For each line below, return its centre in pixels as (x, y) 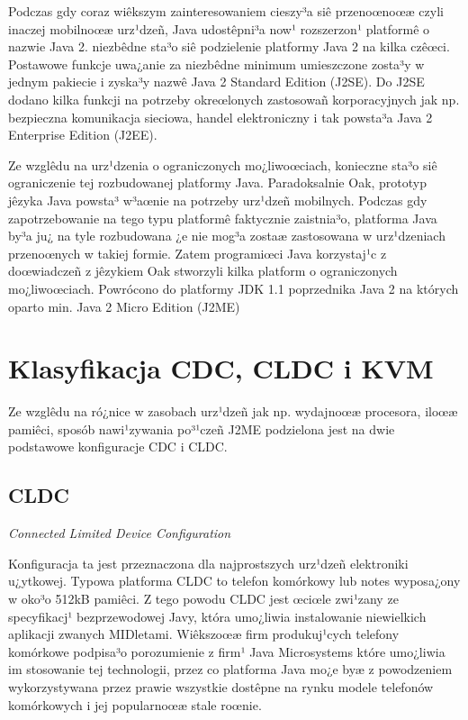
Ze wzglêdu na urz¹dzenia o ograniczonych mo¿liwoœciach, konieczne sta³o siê (223, 164)
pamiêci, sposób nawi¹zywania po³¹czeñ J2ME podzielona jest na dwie (202, 428)
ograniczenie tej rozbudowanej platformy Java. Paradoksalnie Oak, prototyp (218, 182)
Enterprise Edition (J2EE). (83, 135)
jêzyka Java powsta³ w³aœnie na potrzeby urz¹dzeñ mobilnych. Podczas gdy (218, 200)
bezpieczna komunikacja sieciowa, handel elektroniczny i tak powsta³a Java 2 (220, 117)
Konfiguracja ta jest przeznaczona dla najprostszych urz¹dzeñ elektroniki (208, 563)
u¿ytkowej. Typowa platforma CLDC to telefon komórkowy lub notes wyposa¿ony (234, 581)
